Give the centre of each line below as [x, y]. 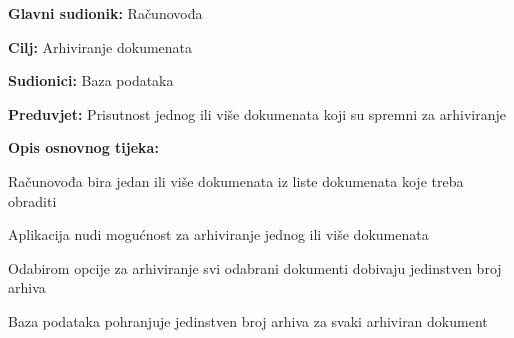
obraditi [32, 200]
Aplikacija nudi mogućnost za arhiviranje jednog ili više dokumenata [218, 234]
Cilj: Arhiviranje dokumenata [100, 46]
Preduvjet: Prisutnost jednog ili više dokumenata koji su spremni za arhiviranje [257, 113]
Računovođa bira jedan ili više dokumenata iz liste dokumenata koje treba [236, 180]
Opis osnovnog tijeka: [83, 147]
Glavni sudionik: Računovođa [105, 13]
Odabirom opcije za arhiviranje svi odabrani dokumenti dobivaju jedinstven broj [255, 267]
